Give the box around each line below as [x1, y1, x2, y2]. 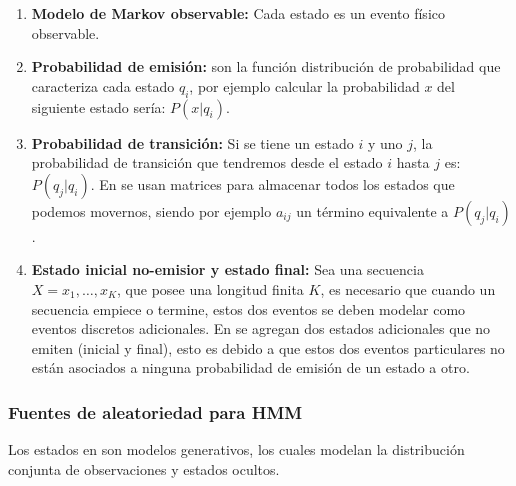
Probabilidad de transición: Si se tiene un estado [31, 132, 354, 153]
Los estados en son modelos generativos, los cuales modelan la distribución [8, 439, 465, 460]
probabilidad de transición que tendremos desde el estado [31, 152, 383, 173]
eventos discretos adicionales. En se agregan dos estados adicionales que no [31, 318, 491, 339]
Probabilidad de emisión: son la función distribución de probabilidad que [31, 56, 501, 77]
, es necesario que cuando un [320, 278, 496, 299]
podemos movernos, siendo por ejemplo [31, 200, 272, 221]
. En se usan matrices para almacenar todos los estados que [90, 173, 455, 194]
